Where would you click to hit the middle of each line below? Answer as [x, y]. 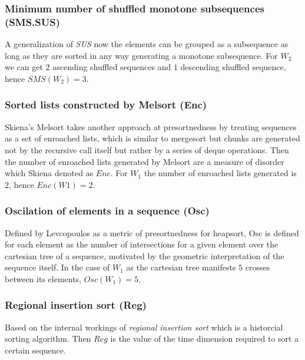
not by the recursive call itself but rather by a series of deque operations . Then [147, 149]
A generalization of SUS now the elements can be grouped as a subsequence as [147, 44]
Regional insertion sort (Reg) [76, 305]
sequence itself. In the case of [57, 267]
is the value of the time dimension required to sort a [205, 338]
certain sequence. [35, 350]
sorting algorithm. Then [48, 338]
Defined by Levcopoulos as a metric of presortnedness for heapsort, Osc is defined [152, 232]
